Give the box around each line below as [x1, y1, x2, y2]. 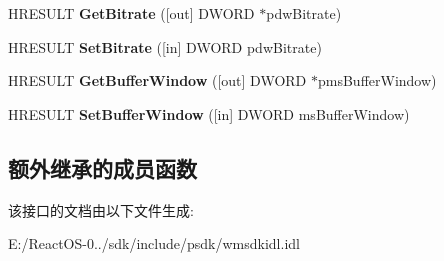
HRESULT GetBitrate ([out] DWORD [8, 3, 255, 23]
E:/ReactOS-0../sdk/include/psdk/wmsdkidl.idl [8, 233, 300, 254]
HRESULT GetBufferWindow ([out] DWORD [8, 70, 307, 91]
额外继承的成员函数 [8, 152, 197, 183]
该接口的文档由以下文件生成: [8, 199, 194, 220]
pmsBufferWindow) [317, 70, 437, 91]
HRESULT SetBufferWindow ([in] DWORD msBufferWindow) [8, 103, 410, 124]
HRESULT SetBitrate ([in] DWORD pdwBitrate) [8, 36, 322, 57]
